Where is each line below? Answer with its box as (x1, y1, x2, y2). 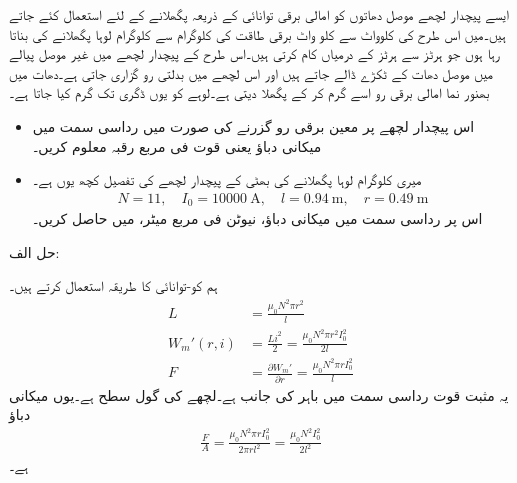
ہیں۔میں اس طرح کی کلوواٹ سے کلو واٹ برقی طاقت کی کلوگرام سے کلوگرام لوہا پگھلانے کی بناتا (9, 23, 506, 44)
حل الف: (9, 241, 60, 262)
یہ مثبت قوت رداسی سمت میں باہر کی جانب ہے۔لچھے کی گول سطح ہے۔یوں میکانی (9, 384, 509, 405)
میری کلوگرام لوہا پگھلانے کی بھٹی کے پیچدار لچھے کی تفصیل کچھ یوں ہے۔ (32, 169, 422, 190)
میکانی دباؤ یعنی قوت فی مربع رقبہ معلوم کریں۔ (32, 135, 322, 156)
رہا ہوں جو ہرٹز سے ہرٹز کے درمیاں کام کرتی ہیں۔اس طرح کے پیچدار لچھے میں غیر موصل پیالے (9, 43, 501, 64)
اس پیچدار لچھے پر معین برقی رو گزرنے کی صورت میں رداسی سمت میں (32, 115, 475, 136)
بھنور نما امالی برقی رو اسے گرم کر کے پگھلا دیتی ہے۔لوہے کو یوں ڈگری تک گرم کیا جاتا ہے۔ (9, 82, 490, 103)
